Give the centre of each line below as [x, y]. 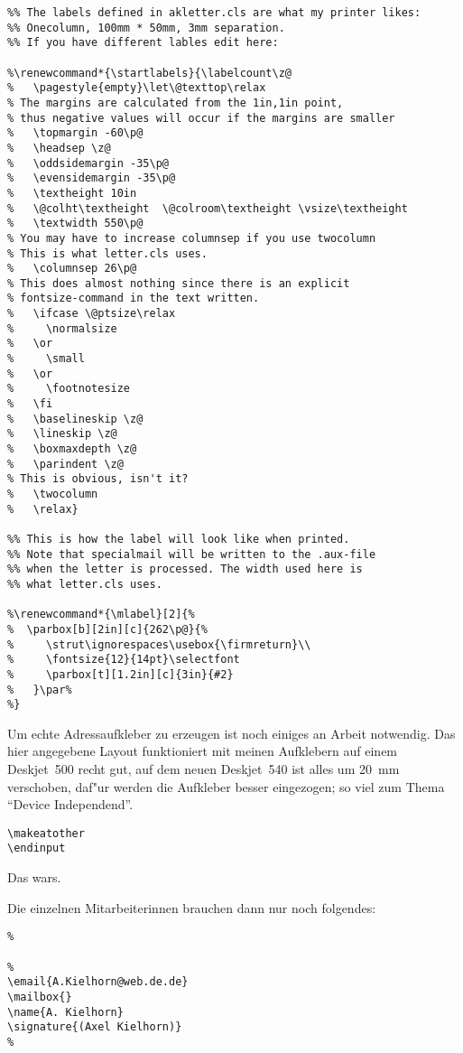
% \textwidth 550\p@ [75, 224]
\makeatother [46, 833]
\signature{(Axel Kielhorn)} [95, 1027]
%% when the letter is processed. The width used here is [185, 569]
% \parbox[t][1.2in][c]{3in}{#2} [120, 674]
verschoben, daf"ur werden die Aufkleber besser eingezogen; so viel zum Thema [226, 786]
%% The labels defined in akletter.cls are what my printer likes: [214, 13]
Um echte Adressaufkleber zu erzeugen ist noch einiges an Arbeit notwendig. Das [231, 733]
